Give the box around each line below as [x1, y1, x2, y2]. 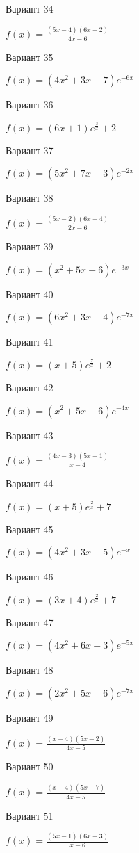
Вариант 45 [6, 521, 54, 536]
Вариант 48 [6, 663, 54, 677]
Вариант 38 [6, 190, 54, 205]
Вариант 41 [6, 334, 54, 349]
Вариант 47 [6, 615, 54, 629]
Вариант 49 [6, 710, 54, 725]
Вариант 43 [6, 428, 54, 442]
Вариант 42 [6, 380, 54, 394]
